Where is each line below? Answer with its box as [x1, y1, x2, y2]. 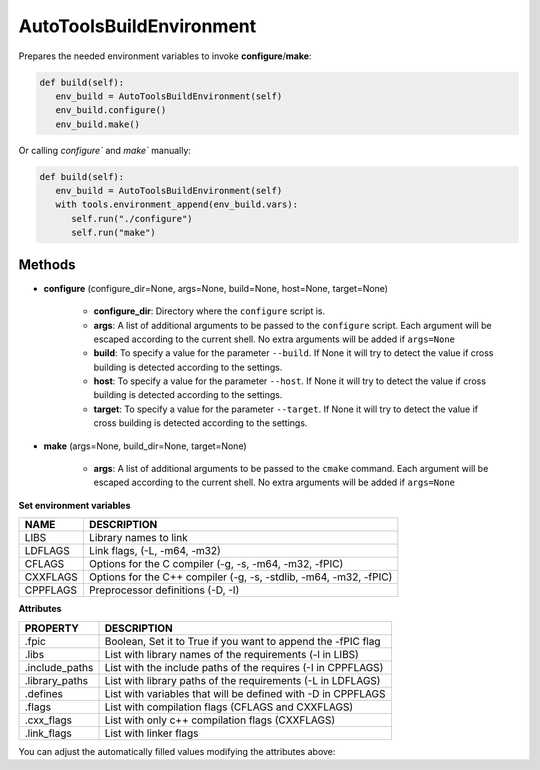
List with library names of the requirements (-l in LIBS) [104, 647, 359, 661]
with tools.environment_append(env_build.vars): [55, 199, 299, 210]
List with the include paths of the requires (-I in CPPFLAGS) [104, 660, 384, 674]
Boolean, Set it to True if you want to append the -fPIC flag [104, 634, 381, 648]
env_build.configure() [55, 105, 167, 116]
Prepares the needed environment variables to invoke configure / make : [18, 50, 312, 62]
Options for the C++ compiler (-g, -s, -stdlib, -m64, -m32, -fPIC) [88, 570, 393, 584]
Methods [18, 256, 76, 273]
